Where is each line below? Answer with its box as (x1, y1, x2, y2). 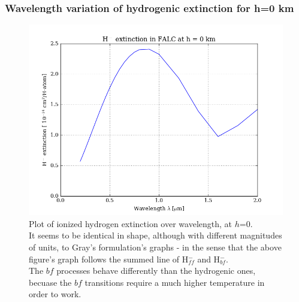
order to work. (29, 288, 81, 300)
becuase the (29, 276, 72, 288)
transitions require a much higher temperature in (84, 276, 265, 288)
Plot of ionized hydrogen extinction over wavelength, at (29, 217, 232, 229)
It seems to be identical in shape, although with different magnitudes (29, 229, 282, 241)
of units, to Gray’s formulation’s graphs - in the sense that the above (29, 241, 282, 253)
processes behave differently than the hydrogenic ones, (56, 264, 256, 277)
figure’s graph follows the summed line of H (29, 252, 189, 265)
